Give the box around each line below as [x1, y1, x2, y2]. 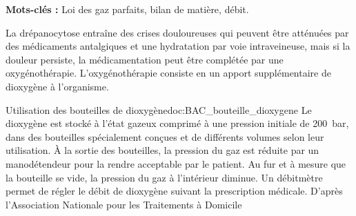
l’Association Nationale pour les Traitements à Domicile [6, 197, 242, 211]
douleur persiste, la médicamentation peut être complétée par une [6, 52, 284, 66]
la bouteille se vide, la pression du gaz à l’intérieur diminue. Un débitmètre [6, 170, 323, 184]
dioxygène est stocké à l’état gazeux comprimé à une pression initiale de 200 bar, [6, 116, 349, 130]
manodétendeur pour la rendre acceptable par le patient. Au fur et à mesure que [6, 156, 346, 170]
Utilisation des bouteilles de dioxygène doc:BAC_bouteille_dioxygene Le [6, 102, 312, 117]
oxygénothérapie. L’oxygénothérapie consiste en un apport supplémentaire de [6, 66, 331, 80]
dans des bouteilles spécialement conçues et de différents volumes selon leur [6, 129, 324, 144]
